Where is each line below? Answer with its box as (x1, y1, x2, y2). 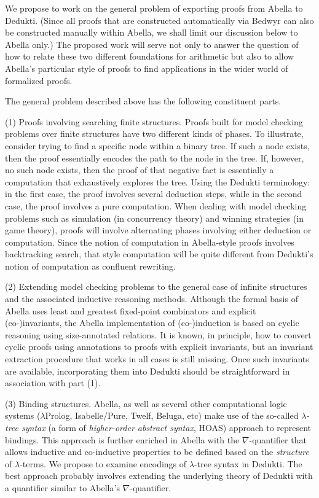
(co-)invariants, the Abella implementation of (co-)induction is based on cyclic (5, 316, 299, 329)
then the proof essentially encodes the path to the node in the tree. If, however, (5, 151, 304, 164)
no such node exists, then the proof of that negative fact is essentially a (5, 163, 274, 176)
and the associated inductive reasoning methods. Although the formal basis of (5, 292, 298, 305)
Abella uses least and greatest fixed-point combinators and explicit (5, 304, 256, 317)
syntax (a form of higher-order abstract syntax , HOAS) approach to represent (22, 421, 312, 434)
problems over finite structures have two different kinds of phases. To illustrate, (5, 127, 304, 140)
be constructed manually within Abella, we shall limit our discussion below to (5, 26, 298, 39)
